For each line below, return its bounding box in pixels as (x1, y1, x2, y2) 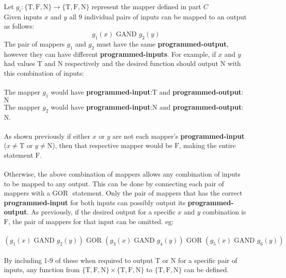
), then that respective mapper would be (52, 140, 173, 150)
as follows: (4, 21, 34, 31)
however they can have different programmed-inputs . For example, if (4, 49, 216, 59)
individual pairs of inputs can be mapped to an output (84, 11, 247, 21)
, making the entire (179, 140, 236, 150)
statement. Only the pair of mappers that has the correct (72, 188, 242, 198)
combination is (203, 207, 246, 217)
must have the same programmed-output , (96, 38, 229, 49)
